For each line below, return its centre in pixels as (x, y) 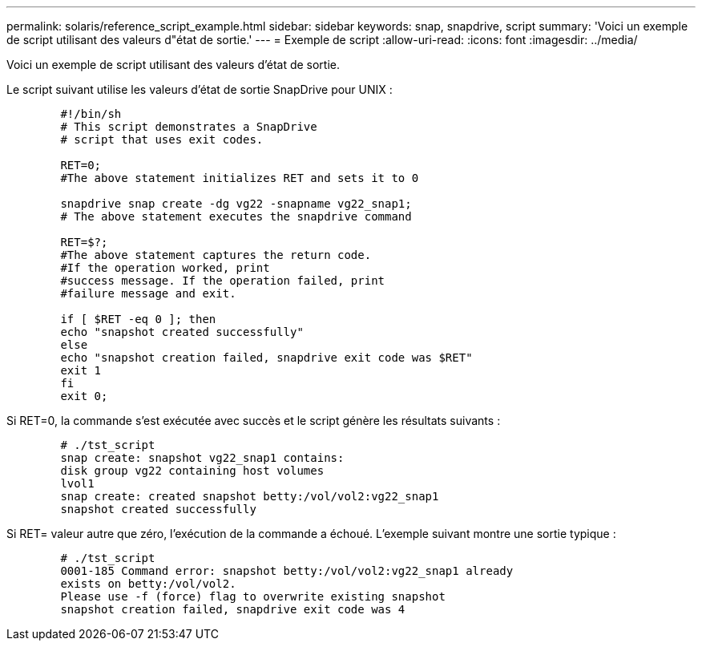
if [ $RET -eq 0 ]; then (138, 319)
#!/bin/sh (91, 114)
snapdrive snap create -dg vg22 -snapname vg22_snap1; (236, 204)
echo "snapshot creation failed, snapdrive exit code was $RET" (266, 358)
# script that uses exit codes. (162, 140)
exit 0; (84, 396)
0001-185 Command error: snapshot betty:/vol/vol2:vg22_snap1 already (287, 571)
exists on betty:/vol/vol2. (148, 584)
